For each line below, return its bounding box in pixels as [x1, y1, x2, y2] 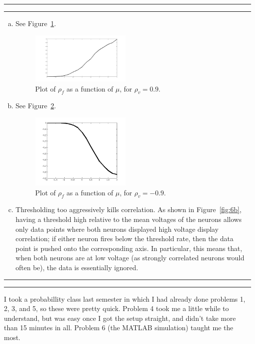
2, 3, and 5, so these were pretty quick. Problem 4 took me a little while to [4, 303, 229, 313]
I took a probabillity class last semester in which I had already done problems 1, [4, 293, 246, 304]
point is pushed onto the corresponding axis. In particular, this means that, [15, 243, 242, 253]
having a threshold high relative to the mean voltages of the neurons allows [15, 214, 242, 224]
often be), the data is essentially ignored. [15, 262, 138, 272]
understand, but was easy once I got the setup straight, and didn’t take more [4, 313, 236, 323]
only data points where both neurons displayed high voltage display [15, 223, 219, 234]
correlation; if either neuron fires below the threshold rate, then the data [15, 233, 233, 244]
